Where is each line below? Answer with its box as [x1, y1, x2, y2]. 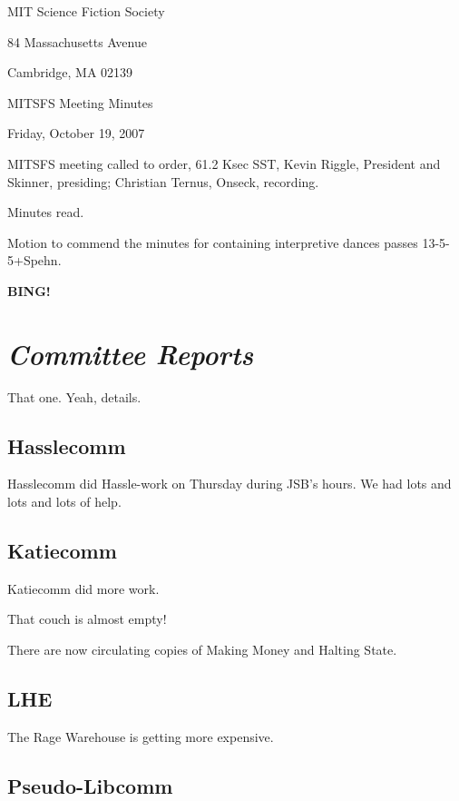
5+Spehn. [7, 251, 62, 270]
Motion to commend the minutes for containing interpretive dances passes [7, 232, 418, 252]
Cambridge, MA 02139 [7, 63, 133, 82]
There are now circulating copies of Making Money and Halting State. [7, 640, 397, 659]
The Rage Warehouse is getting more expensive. [7, 727, 274, 746]
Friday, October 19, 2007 [7, 124, 145, 143]
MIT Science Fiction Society [7, 2, 165, 20]
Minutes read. [7, 203, 84, 222]
